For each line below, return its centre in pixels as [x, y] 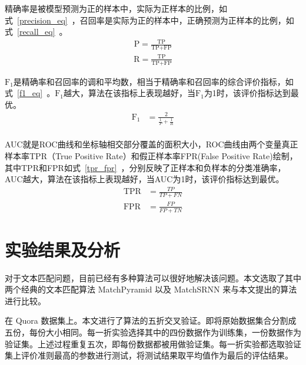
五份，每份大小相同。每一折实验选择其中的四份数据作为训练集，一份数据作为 [153, 332]
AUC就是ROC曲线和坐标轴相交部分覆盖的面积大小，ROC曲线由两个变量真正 [152, 144]
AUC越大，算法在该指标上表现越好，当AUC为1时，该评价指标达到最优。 [144, 179]
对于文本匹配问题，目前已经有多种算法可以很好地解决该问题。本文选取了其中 [153, 277]
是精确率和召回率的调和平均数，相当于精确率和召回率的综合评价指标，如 [153, 81]
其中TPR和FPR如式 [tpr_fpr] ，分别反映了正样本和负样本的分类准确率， [145, 167]
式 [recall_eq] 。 [36, 32]
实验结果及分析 [63, 249]
